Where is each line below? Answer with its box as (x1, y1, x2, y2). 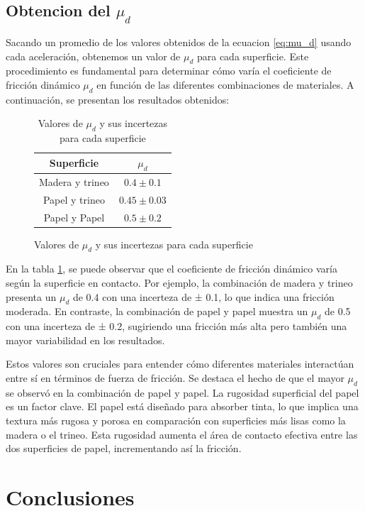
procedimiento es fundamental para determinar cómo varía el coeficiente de (6, 63, 332, 78)
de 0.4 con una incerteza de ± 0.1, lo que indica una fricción (72, 289, 335, 304)
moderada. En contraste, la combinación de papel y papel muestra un (6, 304, 308, 319)
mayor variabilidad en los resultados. (6, 332, 165, 347)
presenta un (6, 289, 57, 304)
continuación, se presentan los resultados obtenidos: (6, 92, 230, 106)
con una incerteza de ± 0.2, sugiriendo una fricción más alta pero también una (6, 319, 347, 334)
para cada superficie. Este (196, 48, 309, 63)
